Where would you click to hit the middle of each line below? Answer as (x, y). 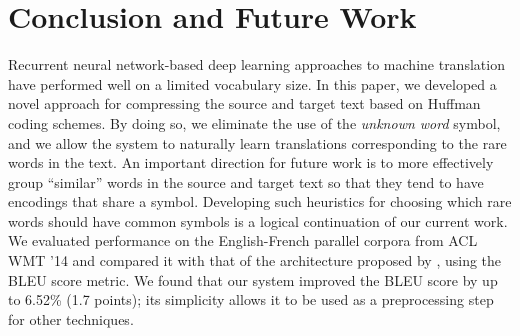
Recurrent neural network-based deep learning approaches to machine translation (256, 64)
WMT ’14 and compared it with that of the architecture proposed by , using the (255, 260)
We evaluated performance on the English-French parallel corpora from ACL (243, 240)
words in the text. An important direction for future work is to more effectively (251, 162)
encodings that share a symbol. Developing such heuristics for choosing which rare (260, 201)
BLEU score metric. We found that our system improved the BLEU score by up (253, 279)
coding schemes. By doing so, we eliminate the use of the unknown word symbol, (254, 122)
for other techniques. (71, 318)
